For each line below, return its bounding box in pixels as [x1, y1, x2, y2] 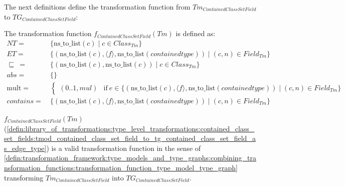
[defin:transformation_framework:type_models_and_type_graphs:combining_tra [4, 152, 257, 163]
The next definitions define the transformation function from [4, 2, 191, 12]
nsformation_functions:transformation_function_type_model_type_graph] [4, 162, 238, 172]
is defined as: [176, 28, 216, 39]
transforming [4, 172, 44, 182]
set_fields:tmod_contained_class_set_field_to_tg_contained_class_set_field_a [4, 133, 256, 143]
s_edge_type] [4, 142, 47, 153]
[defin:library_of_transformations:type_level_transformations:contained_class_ [7, 123, 255, 133]
